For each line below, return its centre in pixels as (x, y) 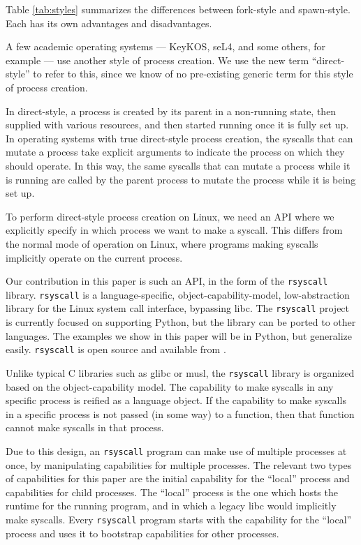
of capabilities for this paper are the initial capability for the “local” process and (178, 478)
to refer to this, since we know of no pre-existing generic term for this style (193, 74)
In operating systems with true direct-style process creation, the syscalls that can (179, 138)
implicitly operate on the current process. (94, 257)
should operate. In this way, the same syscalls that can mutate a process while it (178, 165)
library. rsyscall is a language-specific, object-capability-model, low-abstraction (178, 294)
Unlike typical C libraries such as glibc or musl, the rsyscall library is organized (180, 372)
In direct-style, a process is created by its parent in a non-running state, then (171, 111)
